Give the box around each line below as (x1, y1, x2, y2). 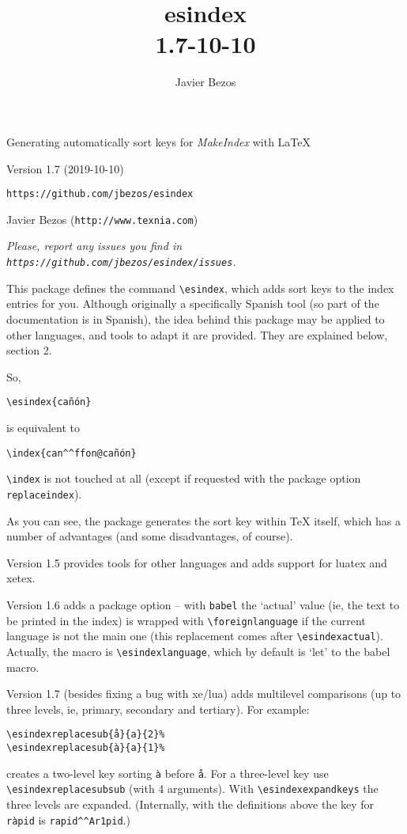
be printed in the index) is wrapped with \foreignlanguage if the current (6, 612, 366, 628)
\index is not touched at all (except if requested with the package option (6, 470, 361, 487)
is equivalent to (6, 419, 81, 435)
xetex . (6, 570, 36, 586)
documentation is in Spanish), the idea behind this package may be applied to (6, 310, 385, 327)
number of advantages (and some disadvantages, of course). (6, 528, 293, 544)
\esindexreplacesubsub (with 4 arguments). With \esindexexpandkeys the (6, 780, 379, 797)
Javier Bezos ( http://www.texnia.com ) (6, 210, 198, 227)
